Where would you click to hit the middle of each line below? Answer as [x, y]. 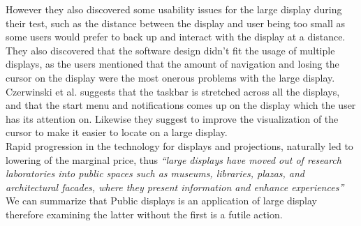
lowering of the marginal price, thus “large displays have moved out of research [174, 159]
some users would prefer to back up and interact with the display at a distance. [176, 37]
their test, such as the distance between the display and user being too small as [175, 23]
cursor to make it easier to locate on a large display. [117, 132]
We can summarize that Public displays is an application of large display [161, 201]
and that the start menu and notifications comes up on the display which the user [181, 105]
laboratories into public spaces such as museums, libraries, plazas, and [155, 173]
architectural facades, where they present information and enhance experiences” [175, 187]
